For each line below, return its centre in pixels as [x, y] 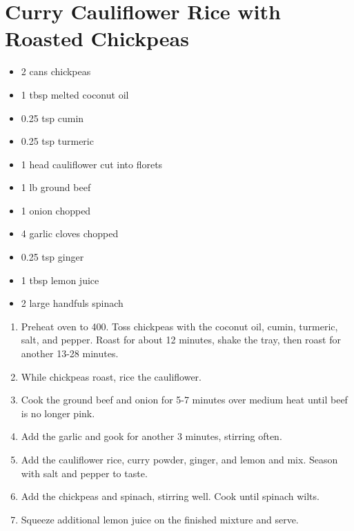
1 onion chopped [56, 210]
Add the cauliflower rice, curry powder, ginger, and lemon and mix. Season [179, 459]
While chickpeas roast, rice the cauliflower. [111, 376]
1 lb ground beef [56, 187]
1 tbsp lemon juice [60, 280]
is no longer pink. [58, 413]
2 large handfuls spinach [72, 303]
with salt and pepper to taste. [84, 473]
